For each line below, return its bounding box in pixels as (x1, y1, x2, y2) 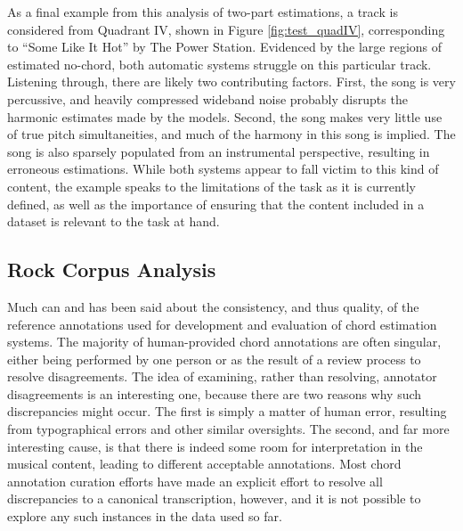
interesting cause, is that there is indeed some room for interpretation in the (7, 437, 423, 455)
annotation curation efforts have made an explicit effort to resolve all (7, 471, 383, 490)
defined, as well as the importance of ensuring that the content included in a (7, 194, 425, 213)
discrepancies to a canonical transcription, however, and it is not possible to (7, 489, 421, 508)
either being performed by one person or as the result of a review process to (7, 349, 421, 368)
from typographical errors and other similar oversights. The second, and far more (7, 420, 450, 438)
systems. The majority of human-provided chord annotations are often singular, (7, 332, 442, 351)
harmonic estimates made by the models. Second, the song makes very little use (7, 107, 443, 126)
